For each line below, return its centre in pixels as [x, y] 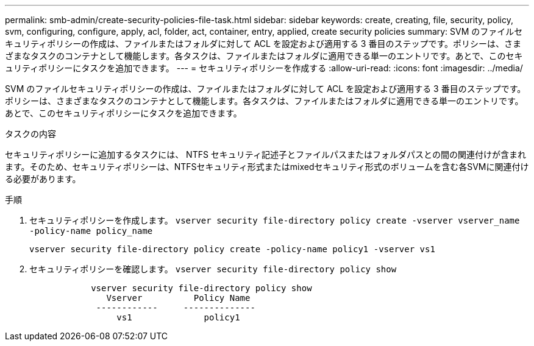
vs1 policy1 [178, 317]
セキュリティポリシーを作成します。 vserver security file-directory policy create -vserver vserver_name [275, 220]
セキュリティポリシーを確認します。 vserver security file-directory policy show [213, 269]
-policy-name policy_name [91, 231]
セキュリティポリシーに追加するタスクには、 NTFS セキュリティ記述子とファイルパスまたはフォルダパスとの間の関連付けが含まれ [265, 154]
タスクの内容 [30, 134]
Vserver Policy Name [178, 298]
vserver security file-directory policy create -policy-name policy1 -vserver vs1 [232, 249]
